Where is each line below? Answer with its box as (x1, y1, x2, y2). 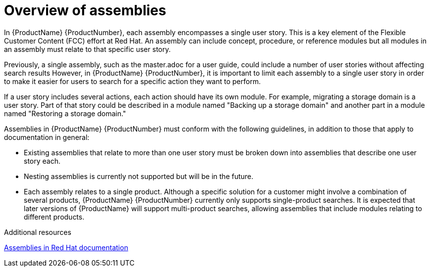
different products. (24, 212, 85, 221)
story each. (24, 156, 60, 165)
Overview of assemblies (4, 2, 166, 19)
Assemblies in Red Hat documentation (4, 243, 128, 252)
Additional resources (4, 227, 71, 236)
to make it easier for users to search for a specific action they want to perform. (4, 77, 261, 86)
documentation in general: (4, 133, 90, 141)
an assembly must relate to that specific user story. (4, 45, 171, 53)
